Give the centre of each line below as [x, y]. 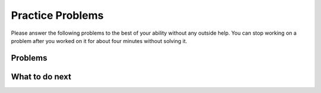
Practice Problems [57, 15]
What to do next [41, 77]
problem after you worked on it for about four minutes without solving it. [99, 41]
